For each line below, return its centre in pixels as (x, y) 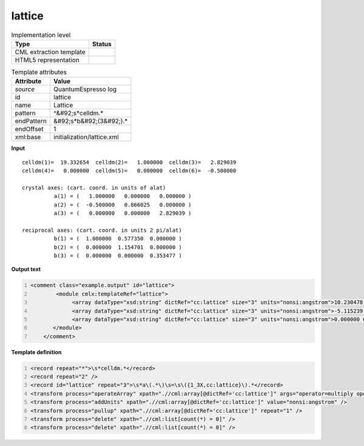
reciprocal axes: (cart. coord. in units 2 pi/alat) (102, 230)
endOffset (29, 129)
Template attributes (39, 72)
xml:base (28, 137)
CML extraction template (50, 52)
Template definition (36, 352)
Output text (26, 269)
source (25, 89)
